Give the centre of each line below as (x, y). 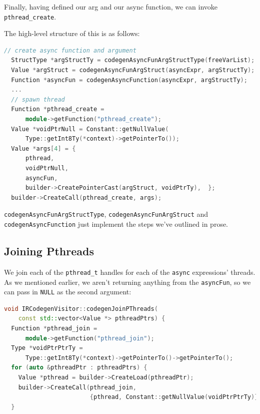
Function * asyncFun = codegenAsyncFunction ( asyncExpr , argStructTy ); (129, 80)
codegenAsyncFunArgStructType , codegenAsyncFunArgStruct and (106, 214)
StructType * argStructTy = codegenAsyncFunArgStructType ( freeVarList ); (133, 60)
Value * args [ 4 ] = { (43, 148)
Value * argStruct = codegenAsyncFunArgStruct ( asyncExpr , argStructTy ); (133, 70)
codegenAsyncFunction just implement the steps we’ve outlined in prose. (116, 224)
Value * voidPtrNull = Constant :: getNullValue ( (90, 129)
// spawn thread (38, 99)
